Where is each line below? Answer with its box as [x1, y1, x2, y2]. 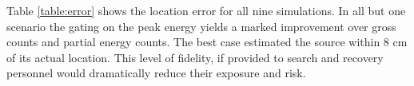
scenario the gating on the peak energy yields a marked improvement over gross [6, 18, 396, 34]
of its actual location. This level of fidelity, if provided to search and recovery [6, 49, 384, 65]
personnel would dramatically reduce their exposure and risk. [6, 64, 306, 81]
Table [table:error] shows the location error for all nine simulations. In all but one [6, 2, 406, 18]
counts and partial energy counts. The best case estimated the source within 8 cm [6, 33, 408, 50]
